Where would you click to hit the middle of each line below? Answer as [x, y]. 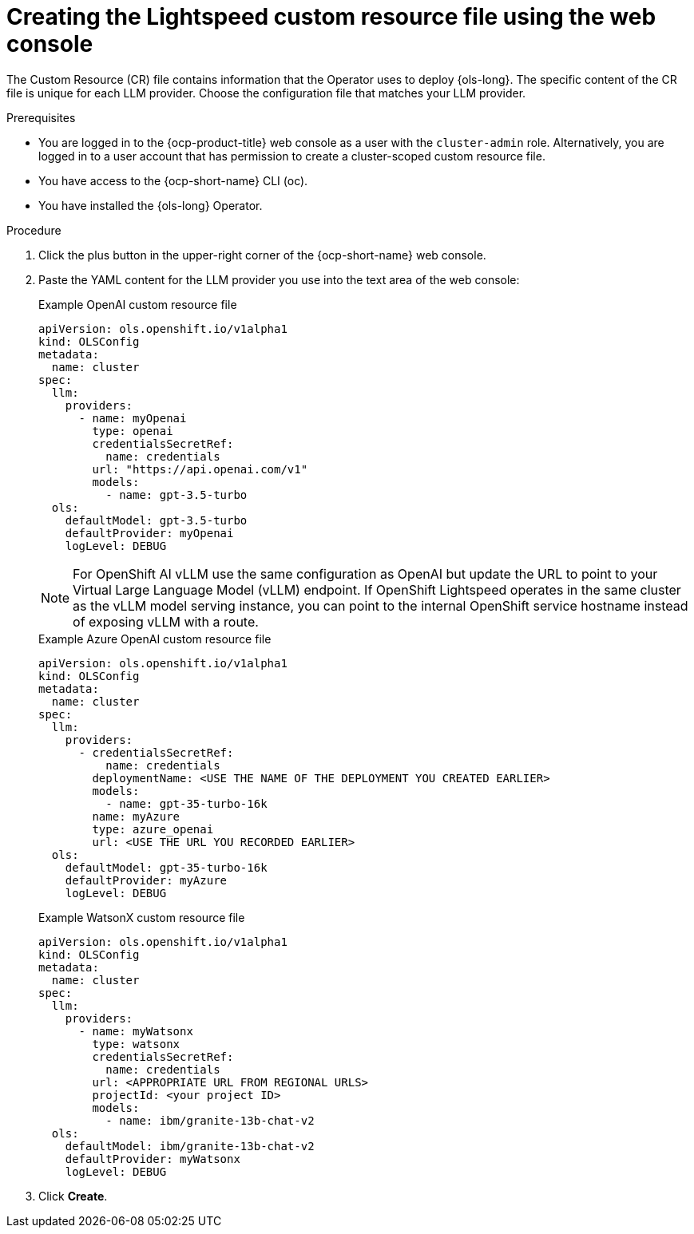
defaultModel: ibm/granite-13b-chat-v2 [190, 1146]
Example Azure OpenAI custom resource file [155, 639]
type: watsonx [136, 1044]
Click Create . [73, 1196]
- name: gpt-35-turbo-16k [186, 803]
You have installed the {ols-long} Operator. [151, 205]
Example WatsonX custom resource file [142, 917]
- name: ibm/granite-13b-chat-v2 [210, 1120]
